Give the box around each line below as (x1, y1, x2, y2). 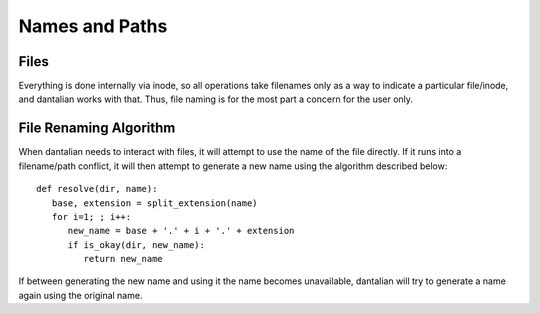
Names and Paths (18, 15, 168, 37)
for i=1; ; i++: (51, 211, 132, 222)
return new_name (83, 253, 164, 265)
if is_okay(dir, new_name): (67, 239, 205, 250)
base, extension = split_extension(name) (51, 197, 259, 209)
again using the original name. (18, 289, 143, 301)
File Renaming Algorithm (18, 120, 176, 137)
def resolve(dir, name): (36, 183, 158, 195)
